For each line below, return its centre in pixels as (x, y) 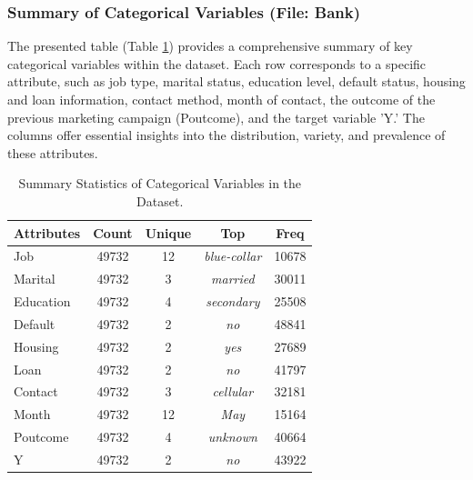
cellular (233, 391)
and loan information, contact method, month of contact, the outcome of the (221, 99)
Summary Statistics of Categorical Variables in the (160, 183)
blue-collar (233, 256)
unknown (232, 437)
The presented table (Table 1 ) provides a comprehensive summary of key (210, 46)
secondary (233, 301)
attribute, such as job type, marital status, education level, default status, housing (236, 81)
